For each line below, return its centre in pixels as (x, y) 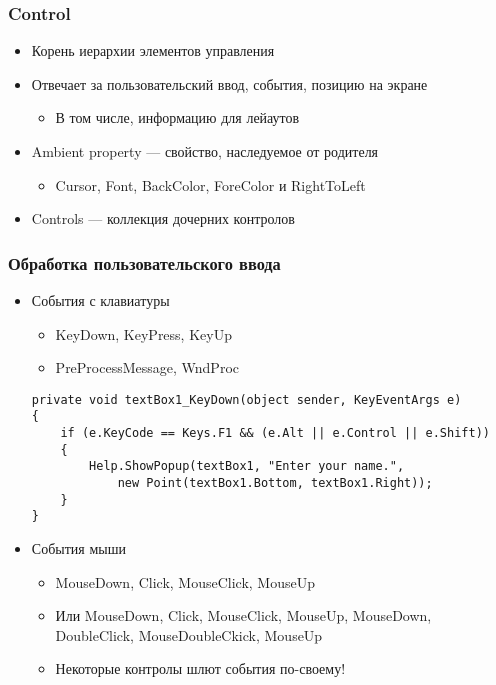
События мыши (78, 548)
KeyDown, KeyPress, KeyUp (143, 333)
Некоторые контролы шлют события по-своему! (200, 668)
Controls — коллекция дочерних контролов (163, 218)
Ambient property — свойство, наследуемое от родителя (205, 151)
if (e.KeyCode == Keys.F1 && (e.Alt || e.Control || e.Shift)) (275, 433)
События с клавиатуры (100, 300)
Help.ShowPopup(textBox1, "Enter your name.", (247, 466)
